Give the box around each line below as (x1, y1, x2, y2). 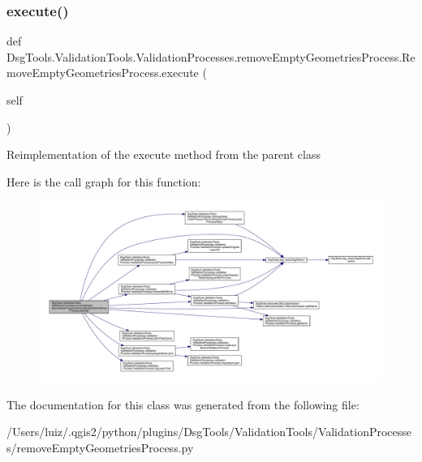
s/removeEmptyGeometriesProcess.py (6, 438, 194, 456)
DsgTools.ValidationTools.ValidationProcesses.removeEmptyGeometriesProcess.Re (6, 48, 416, 65)
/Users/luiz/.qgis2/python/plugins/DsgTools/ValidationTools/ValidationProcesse (6, 423, 412, 440)
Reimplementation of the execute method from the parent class (6, 146, 321, 163)
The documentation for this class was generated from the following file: (6, 396, 360, 413)
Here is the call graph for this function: (6, 173, 201, 190)
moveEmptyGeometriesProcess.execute (6, 64, 199, 81)
